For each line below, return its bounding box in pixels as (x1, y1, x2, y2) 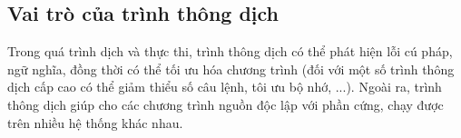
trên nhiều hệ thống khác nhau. (7, 113, 183, 132)
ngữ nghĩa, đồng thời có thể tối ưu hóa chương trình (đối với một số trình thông (7, 59, 455, 78)
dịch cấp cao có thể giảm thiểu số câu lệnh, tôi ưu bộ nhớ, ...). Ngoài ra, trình (7, 77, 442, 96)
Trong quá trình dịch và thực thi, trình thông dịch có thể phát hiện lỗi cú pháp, (7, 42, 453, 61)
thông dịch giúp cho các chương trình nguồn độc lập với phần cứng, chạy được (7, 94, 444, 113)
